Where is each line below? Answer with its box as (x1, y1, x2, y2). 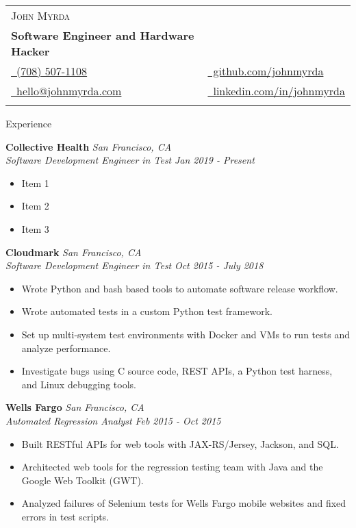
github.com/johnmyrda (213, 63, 324, 79)
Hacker (11, 43, 50, 59)
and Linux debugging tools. (21, 377, 136, 391)
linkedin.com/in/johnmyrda (213, 83, 345, 99)
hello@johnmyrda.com (16, 83, 122, 99)
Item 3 (21, 221, 49, 236)
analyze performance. (21, 340, 111, 355)
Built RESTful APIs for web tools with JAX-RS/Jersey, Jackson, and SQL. (21, 436, 339, 451)
